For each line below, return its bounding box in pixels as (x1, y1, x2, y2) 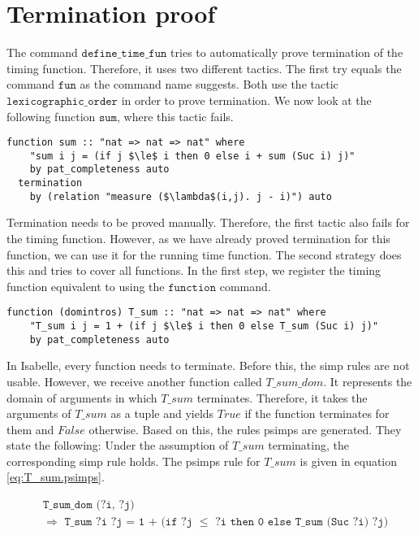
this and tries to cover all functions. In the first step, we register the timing (6, 262, 381, 279)
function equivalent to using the (6, 277, 165, 294)
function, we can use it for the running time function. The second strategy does (6, 246, 402, 263)
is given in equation (299, 452, 398, 469)
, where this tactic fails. (117, 107, 234, 124)
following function (6, 107, 96, 124)
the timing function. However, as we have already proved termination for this (6, 229, 390, 246)
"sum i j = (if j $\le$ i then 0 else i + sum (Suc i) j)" (29, 150, 356, 162)
